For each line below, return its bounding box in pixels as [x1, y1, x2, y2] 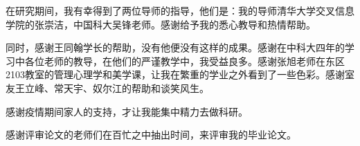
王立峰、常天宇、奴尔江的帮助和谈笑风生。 [15, 80, 209, 95]
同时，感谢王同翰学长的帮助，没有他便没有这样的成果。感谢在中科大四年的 [6, 40, 345, 55]
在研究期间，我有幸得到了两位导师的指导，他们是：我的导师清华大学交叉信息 [6, 3, 354, 17]
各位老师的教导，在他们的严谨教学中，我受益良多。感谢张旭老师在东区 [24, 53, 345, 68]
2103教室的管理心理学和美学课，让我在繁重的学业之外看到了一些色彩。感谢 [6, 67, 345, 82]
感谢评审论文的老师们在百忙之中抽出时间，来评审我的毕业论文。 [6, 127, 296, 142]
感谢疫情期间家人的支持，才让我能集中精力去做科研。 [6, 104, 248, 118]
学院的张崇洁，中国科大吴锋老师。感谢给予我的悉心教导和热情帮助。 [6, 17, 316, 31]
